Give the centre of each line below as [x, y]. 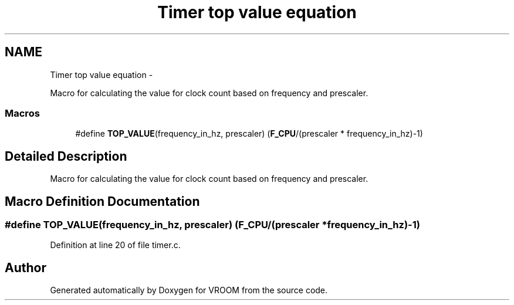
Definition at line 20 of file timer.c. [115, 245]
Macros [22, 113]
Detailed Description [66, 156]
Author [26, 267]
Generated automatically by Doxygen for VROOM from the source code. [189, 290]
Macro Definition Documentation [102, 201]
